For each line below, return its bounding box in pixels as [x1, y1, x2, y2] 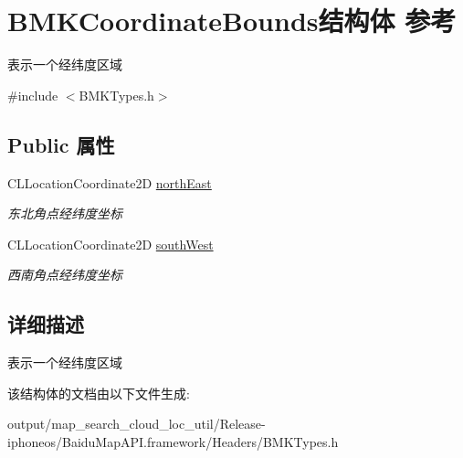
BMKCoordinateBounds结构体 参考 [7, 2, 457, 39]
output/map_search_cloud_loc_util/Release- [7, 414, 266, 433]
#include [7, 85, 58, 104]
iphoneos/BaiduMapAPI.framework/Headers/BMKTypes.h [7, 431, 339, 451]
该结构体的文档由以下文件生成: [7, 383, 190, 402]
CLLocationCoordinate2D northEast [7, 173, 212, 192]
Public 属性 [7, 130, 115, 158]
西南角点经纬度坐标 [7, 265, 122, 284]
